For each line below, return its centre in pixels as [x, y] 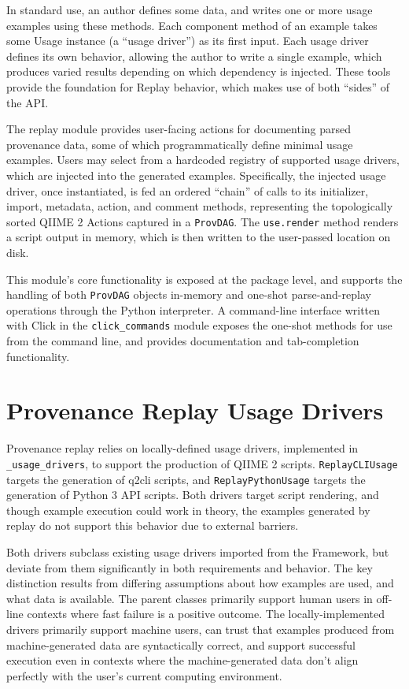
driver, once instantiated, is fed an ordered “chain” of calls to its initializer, [188, 190]
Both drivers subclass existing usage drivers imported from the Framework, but [198, 552]
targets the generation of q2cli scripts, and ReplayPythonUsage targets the [186, 479]
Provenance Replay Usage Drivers [195, 410]
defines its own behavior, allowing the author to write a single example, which [194, 56]
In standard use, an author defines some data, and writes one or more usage [190, 9]
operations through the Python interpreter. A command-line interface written [193, 309]
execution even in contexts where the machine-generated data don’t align [182, 660]
